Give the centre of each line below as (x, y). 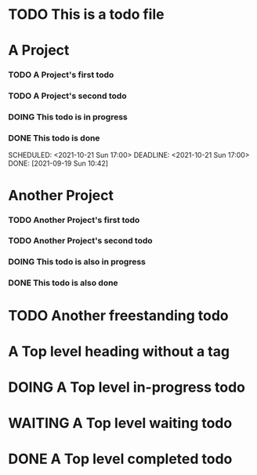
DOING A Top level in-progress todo (127, 387)
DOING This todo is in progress (68, 117)
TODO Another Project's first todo (74, 220)
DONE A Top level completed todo (120, 459)
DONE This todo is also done (63, 283)
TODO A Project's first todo (61, 75)
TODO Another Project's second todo (80, 241)
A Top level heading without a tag (119, 351)
